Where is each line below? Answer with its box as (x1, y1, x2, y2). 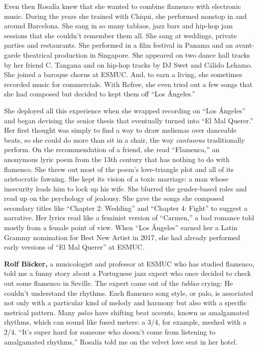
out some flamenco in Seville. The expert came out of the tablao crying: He (4, 278, 233, 288)
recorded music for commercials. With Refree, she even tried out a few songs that (4, 79, 253, 89)
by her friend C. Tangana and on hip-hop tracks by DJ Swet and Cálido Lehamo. (4, 59, 253, 70)
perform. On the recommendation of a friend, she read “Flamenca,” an (4, 144, 220, 155)
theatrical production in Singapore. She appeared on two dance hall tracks (23, 49, 250, 60)
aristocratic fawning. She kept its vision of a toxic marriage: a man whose (4, 174, 229, 184)
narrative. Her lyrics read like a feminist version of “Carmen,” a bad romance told (4, 212, 255, 223)
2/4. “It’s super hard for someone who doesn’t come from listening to (4, 327, 216, 337)
